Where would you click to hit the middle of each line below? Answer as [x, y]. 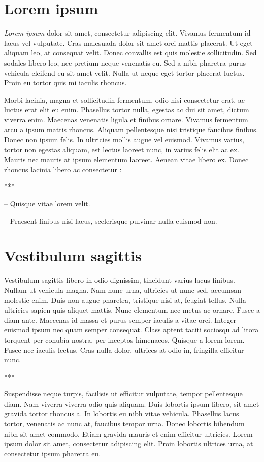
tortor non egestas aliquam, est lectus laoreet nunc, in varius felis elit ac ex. [122, 149]
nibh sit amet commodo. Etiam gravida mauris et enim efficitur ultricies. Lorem [128, 433]
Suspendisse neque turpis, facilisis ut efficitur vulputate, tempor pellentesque [123, 394]
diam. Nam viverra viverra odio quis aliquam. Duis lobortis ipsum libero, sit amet [132, 403]
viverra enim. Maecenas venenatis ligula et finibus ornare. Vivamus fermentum [126, 119]
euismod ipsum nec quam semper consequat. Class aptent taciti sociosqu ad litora [131, 330]
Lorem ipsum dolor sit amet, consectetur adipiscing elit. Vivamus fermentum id [127, 33]
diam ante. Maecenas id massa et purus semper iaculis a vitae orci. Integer [120, 319]
